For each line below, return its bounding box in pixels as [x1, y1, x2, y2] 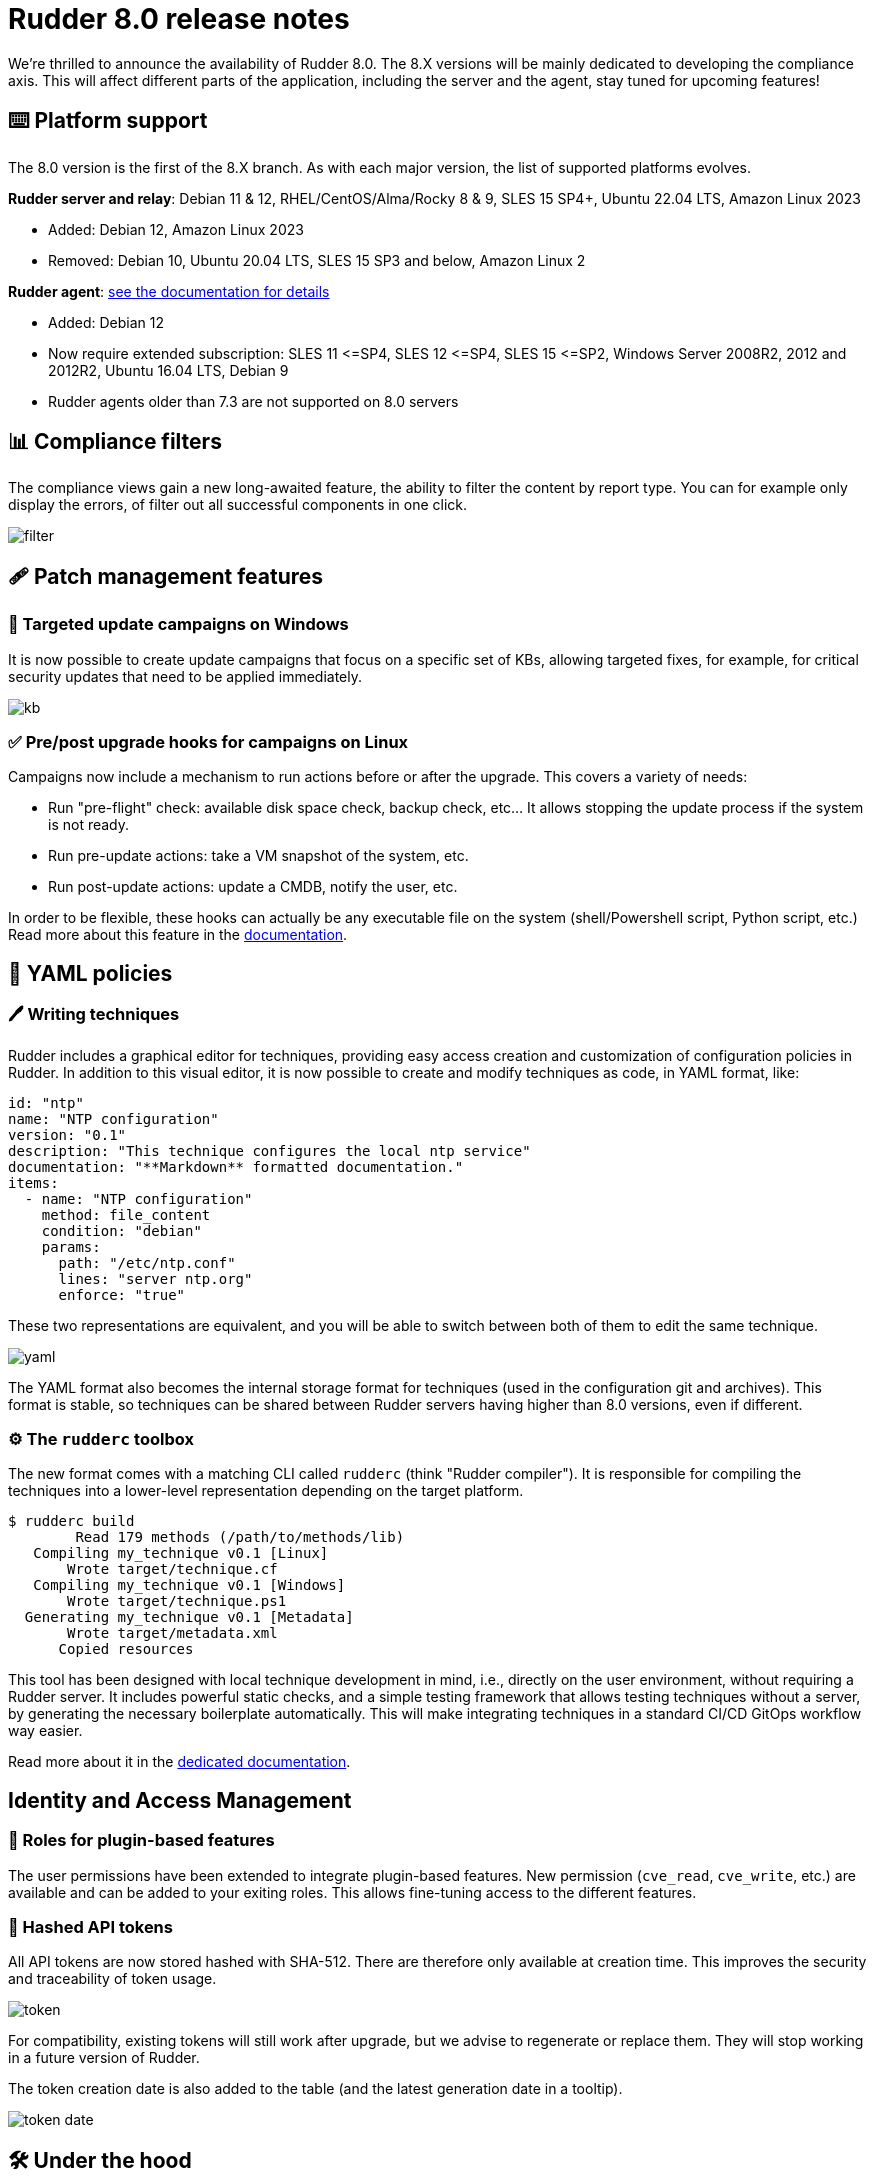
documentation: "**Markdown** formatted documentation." [8, 1158, 464, 1175]
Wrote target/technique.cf [67, 1561, 278, 1578]
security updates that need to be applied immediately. [8, 667, 363, 685]
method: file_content [41, 1206, 211, 1223]
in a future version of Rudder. [8, 2049, 200, 2067]
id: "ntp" [8, 1094, 84, 1111]
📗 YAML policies [8, 960, 173, 986]
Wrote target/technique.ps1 [67, 1593, 287, 1610]
